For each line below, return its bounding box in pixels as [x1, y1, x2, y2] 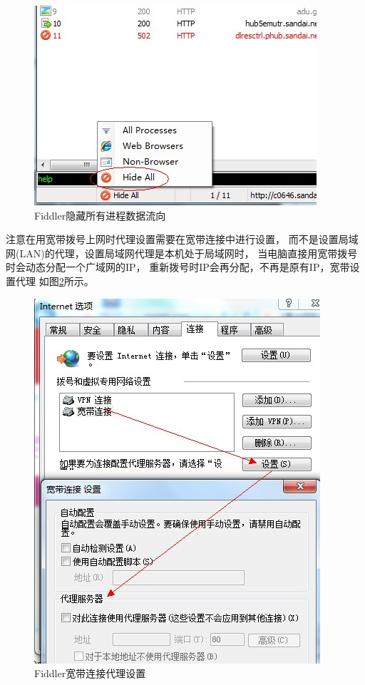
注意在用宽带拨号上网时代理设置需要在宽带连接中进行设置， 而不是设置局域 [6, 232, 359, 247]
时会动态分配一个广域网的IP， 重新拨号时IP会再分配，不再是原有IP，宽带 [6, 259, 350, 274]
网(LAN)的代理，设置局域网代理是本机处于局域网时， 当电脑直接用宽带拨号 [6, 245, 358, 260]
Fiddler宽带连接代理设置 [34, 666, 146, 681]
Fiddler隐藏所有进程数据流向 [34, 207, 166, 222]
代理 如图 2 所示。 [15, 273, 94, 288]
